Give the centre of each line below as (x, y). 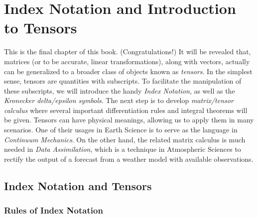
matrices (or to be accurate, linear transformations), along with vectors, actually (127, 61)
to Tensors (41, 28)
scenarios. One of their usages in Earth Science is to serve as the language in (121, 130)
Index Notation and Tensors (78, 185)
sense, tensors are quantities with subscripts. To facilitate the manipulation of (123, 81)
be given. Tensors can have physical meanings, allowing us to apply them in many (129, 120)
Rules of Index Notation (54, 210)
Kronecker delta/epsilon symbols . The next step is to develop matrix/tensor (119, 100)
